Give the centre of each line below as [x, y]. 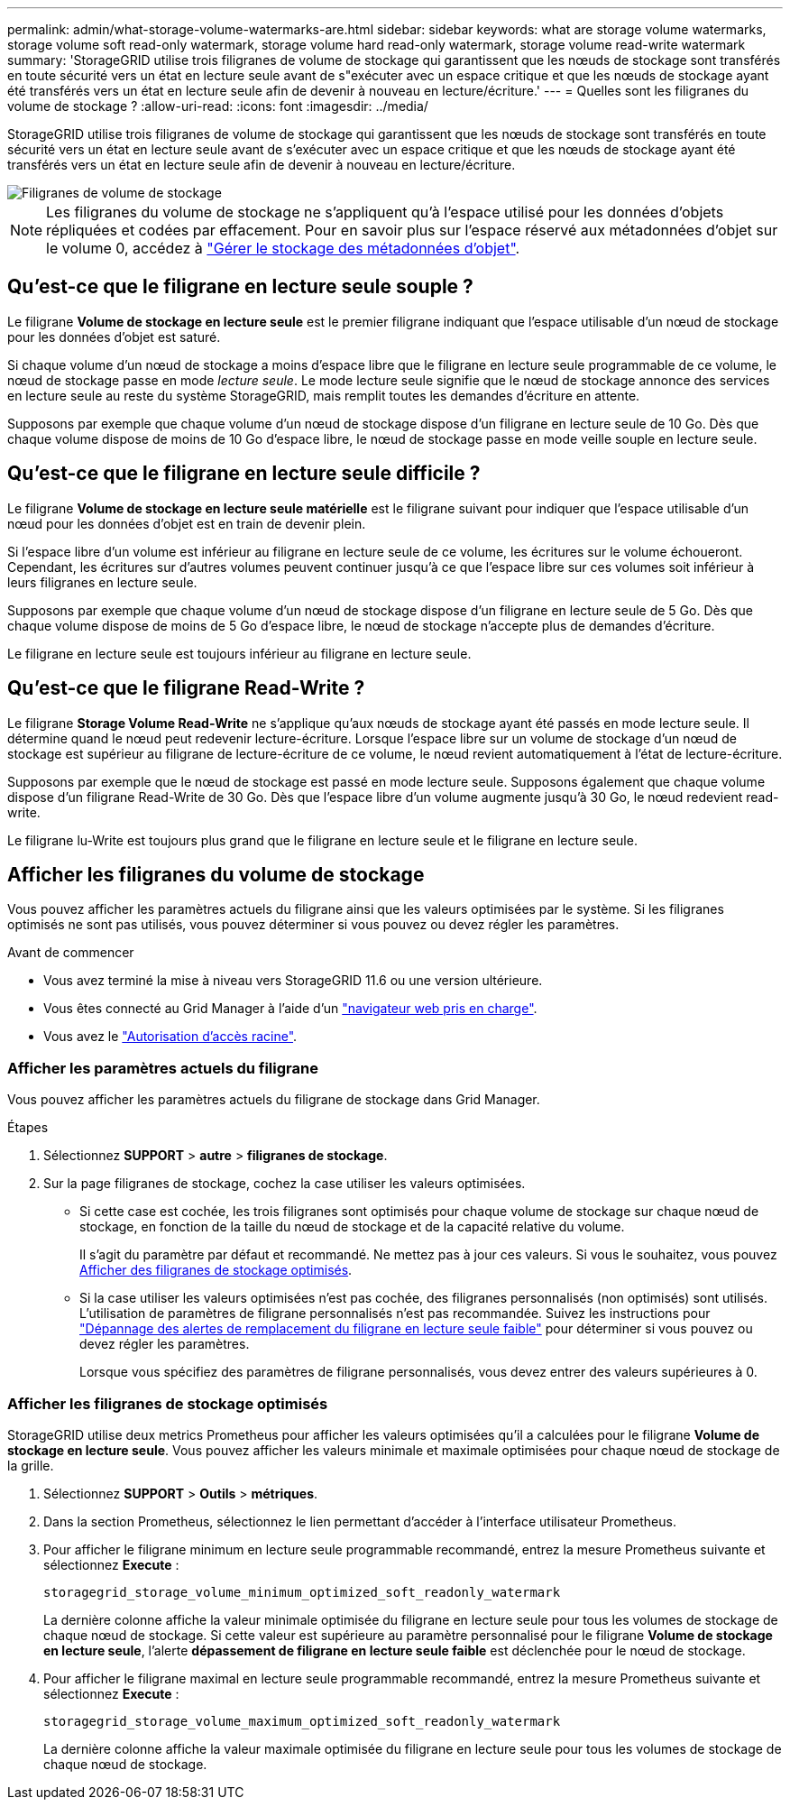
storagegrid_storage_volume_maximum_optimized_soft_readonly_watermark [302, 1721]
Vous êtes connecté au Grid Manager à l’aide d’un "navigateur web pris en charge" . [290, 1009]
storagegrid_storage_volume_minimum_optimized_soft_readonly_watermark [302, 1592]
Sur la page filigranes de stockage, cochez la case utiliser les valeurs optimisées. [285, 1184]
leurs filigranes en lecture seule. [102, 582]
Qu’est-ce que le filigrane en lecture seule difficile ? [244, 474]
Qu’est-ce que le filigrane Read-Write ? [186, 688]
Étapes [28, 1128]
